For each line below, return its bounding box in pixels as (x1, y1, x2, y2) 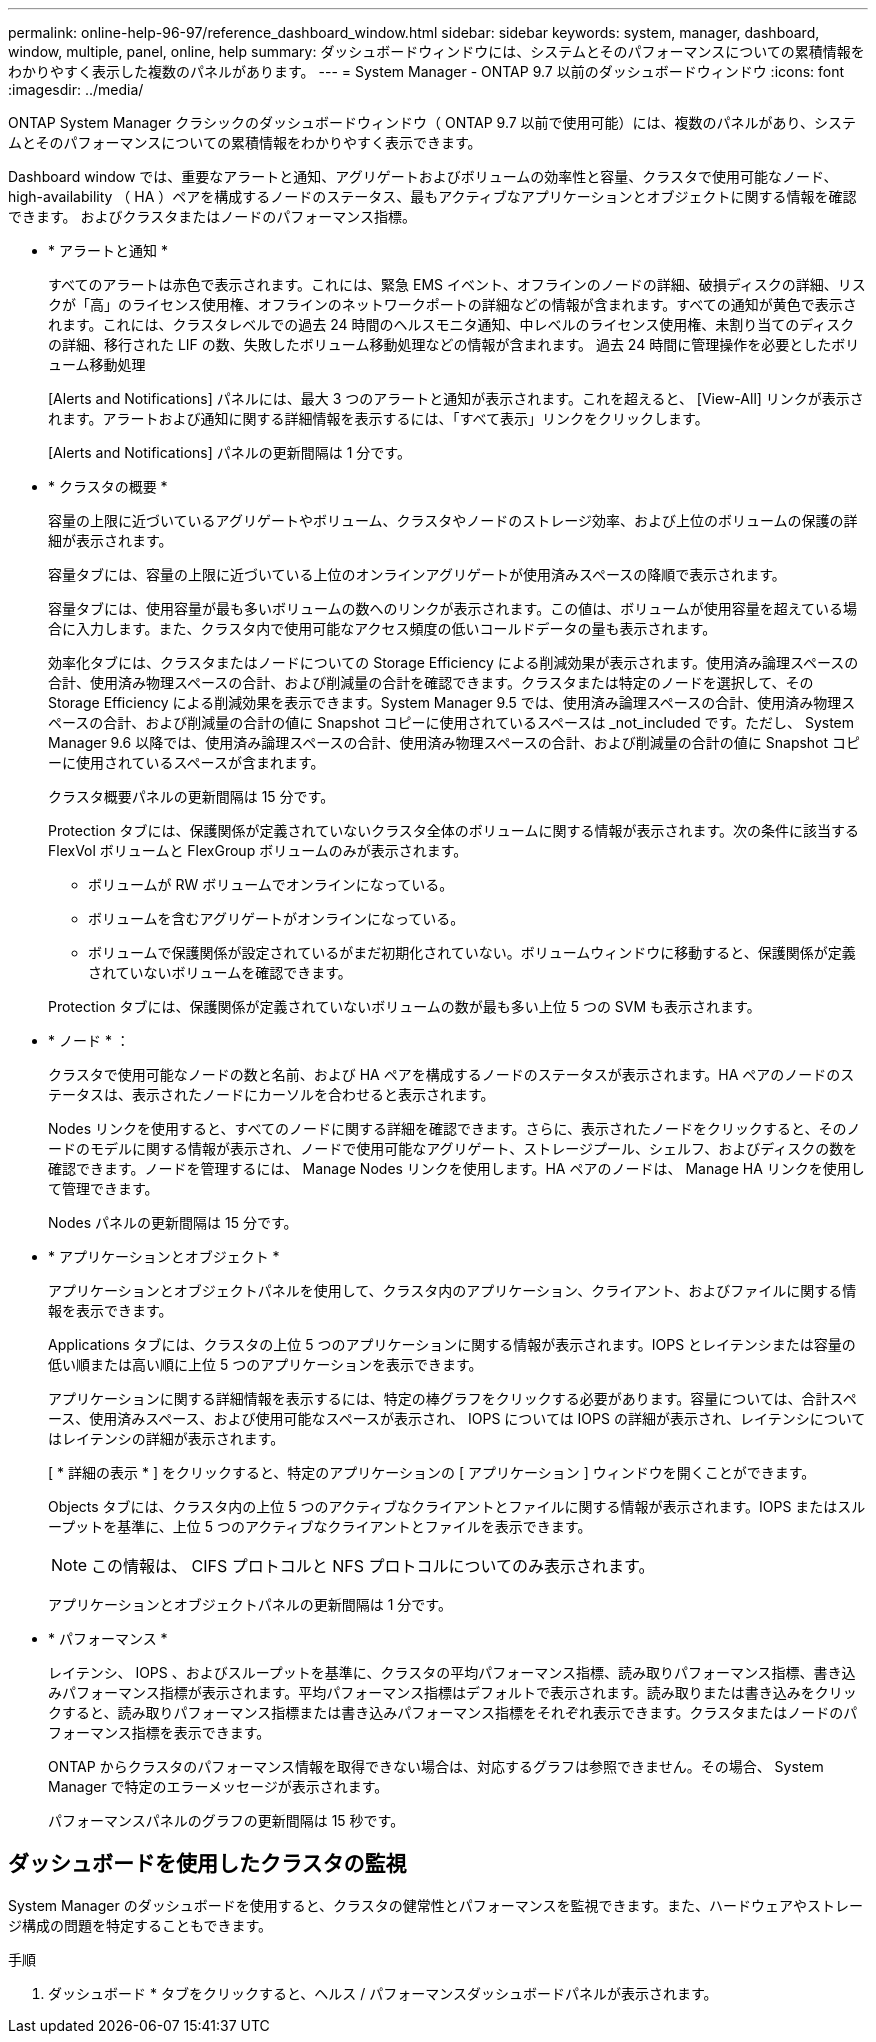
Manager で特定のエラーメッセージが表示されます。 (48, 1778, 389, 1795)
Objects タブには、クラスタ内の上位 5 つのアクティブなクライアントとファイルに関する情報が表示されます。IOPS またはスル (48, 1498, 866, 1515)
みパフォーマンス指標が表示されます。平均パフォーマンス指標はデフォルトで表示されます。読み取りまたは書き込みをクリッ (48, 1684, 857, 1701)
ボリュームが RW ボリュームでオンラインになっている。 (88, 876, 454, 893)
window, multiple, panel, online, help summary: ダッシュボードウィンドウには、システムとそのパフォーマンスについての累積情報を (8, 43, 865, 60)
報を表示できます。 (48, 1302, 173, 1319)
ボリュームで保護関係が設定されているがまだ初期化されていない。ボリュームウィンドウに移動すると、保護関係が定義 (88, 944, 856, 961)
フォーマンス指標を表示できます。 (48, 1724, 271, 1741)
